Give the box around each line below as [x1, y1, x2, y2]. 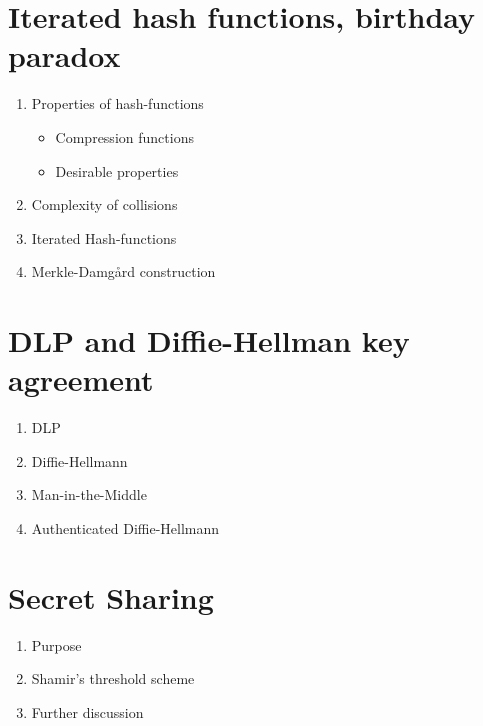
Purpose [31, 634, 82, 655]
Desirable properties [55, 160, 179, 181]
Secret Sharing [8, 576, 214, 617]
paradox [8, 35, 121, 76]
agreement [8, 359, 154, 400]
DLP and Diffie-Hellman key [8, 320, 410, 361]
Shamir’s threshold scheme [31, 668, 195, 689]
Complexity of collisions [31, 194, 178, 215]
